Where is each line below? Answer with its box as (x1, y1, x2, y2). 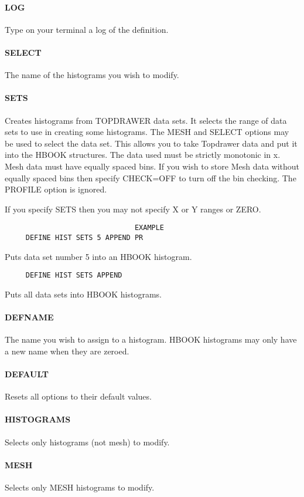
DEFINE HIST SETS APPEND (25, 271, 122, 280)
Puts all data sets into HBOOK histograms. (5, 288, 162, 300)
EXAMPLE (134, 224, 165, 232)
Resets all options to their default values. (5, 390, 152, 403)
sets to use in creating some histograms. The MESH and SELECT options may (5, 126, 289, 138)
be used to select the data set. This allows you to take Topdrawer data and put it (5, 137, 298, 149)
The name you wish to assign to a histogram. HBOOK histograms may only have (5, 333, 297, 346)
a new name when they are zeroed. (5, 344, 129, 357)
